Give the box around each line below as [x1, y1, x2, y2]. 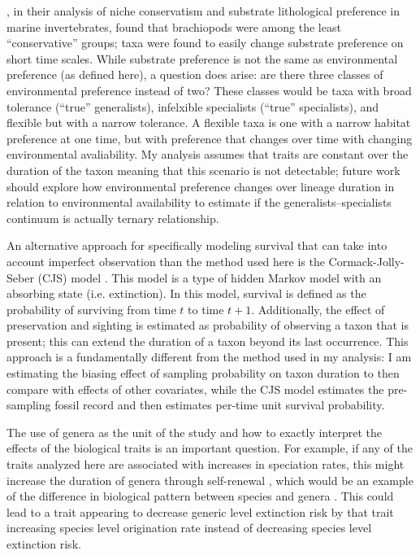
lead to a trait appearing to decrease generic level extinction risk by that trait [6, 503, 394, 520]
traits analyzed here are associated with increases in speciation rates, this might [6, 456, 405, 473]
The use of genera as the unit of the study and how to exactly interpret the [6, 423, 382, 440]
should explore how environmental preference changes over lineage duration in [6, 177, 395, 194]
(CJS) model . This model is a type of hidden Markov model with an [37, 269, 382, 286]
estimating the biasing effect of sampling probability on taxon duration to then [6, 365, 400, 382]
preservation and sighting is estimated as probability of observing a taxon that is [6, 317, 409, 334]
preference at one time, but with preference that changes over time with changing [6, 129, 413, 146]
